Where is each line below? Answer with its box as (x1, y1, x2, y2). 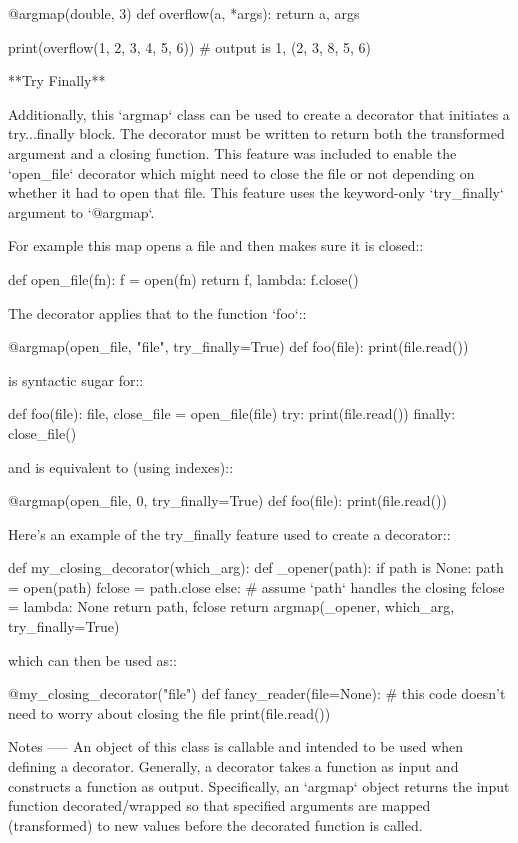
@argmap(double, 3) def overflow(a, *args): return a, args (8, 3, 360, 23)
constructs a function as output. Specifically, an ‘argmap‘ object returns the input (8, 775, 510, 796)
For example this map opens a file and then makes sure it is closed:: (8, 235, 424, 256)
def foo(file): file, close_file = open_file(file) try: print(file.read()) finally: (8, 403, 456, 424)
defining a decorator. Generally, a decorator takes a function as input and (8, 756, 459, 777)
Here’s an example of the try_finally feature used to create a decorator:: (8, 523, 451, 544)
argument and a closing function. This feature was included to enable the (8, 142, 457, 163)
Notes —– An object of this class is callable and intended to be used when (8, 736, 464, 757)
